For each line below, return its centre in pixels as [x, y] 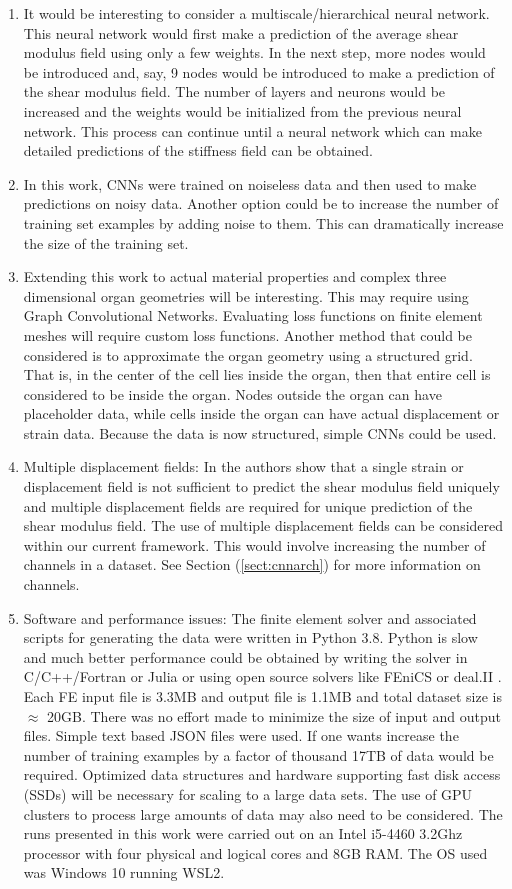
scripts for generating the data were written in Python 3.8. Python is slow [250, 637]
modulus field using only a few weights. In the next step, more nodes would [254, 52]
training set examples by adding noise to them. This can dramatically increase [263, 222]
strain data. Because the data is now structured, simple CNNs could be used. [260, 432]
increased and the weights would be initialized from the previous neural [242, 110]
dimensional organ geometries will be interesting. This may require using [246, 295]
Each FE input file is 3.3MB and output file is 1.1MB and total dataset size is [262, 696]
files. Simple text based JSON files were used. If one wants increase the [241, 735]
